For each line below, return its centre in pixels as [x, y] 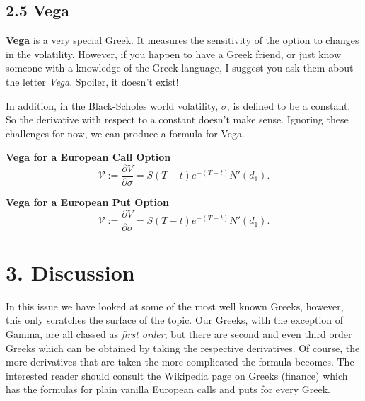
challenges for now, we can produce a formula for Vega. [125, 133]
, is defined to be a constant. [289, 105]
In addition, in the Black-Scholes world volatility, [112, 105]
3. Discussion [70, 272]
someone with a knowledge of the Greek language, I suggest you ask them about [180, 68]
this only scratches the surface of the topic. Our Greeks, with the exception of [175, 320]
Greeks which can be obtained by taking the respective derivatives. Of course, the [183, 348]
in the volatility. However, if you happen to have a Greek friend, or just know [174, 53]
